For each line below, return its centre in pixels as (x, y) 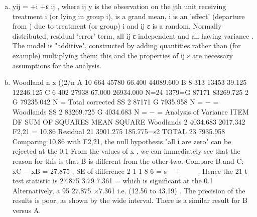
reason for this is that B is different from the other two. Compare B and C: (128, 160)
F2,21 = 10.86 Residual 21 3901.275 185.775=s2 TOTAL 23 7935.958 (119, 131)
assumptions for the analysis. (57, 65)
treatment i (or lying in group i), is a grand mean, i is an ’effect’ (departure (128, 16)
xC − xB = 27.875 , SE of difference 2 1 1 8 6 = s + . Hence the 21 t (130, 171)
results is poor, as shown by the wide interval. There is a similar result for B (130, 200)
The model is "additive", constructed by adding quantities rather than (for (126, 45)
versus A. (27, 210)
